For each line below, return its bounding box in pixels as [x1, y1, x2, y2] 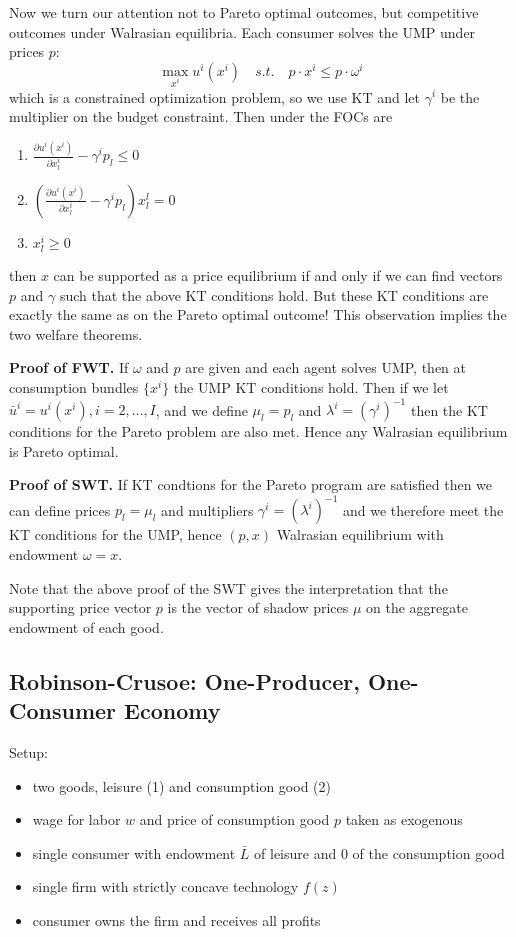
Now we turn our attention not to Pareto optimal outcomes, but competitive [9, 2, 479, 22]
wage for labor [32, 809, 121, 830]
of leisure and [254, 842, 337, 863]
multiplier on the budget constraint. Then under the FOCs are [9, 106, 393, 127]
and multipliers [161, 499, 254, 520]
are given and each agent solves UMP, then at [185, 357, 467, 378]
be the [440, 86, 480, 107]
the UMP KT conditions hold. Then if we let [173, 377, 449, 398]
